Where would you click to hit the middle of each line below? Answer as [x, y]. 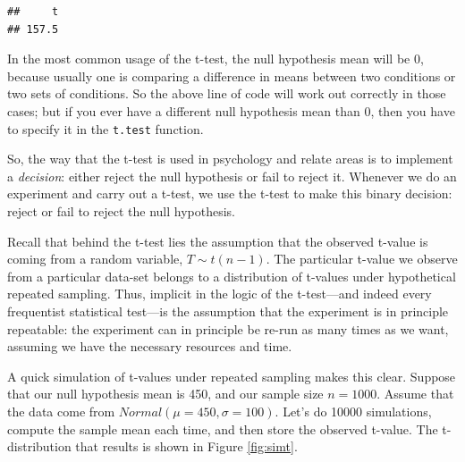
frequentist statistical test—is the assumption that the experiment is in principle [228, 311]
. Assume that [415, 394]
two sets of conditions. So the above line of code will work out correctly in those [227, 93]
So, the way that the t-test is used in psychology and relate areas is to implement [230, 159]
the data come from [61, 411]
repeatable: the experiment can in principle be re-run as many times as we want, [228, 328]
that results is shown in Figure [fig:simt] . [186, 446]
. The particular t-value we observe [362, 259]
